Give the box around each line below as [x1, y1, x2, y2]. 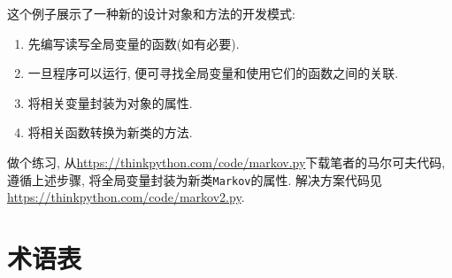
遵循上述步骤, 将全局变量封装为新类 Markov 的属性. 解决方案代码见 [7, 170, 383, 189]
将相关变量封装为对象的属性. [27, 93, 193, 112]
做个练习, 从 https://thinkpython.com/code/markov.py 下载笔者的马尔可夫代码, [7, 152, 446, 171]
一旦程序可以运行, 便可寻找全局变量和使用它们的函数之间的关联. [27, 64, 399, 82]
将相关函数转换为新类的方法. [27, 123, 193, 142]
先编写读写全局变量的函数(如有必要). [27, 34, 240, 52]
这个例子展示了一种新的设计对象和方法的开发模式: [7, 4, 295, 22]
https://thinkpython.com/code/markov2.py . [7, 188, 245, 206]
